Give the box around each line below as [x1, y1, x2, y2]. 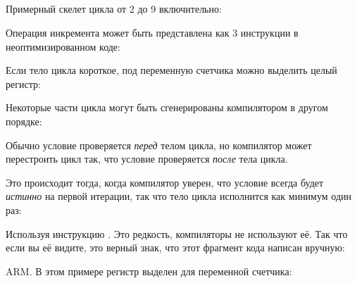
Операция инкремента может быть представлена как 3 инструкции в [6, 25, 299, 39]
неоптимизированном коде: [6, 39, 120, 54]
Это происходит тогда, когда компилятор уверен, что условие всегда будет [6, 175, 324, 189]
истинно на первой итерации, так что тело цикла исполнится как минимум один [6, 189, 352, 203]
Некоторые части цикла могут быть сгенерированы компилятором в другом [6, 100, 328, 115]
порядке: [6, 113, 42, 128]
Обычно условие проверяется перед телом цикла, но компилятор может [6, 137, 312, 152]
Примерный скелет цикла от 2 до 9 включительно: [6, 1, 222, 16]
